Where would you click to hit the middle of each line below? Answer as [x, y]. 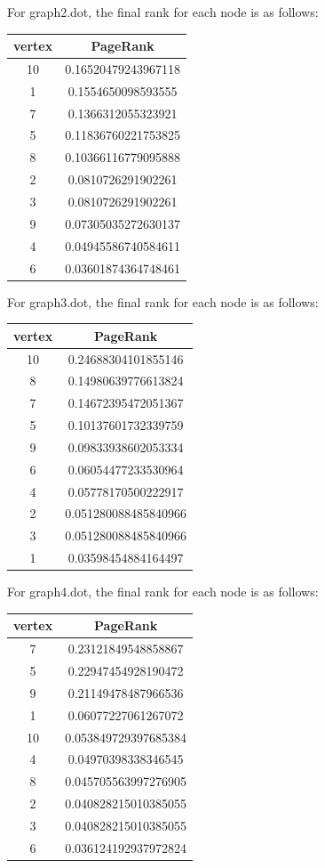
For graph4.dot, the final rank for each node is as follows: [163, 592]
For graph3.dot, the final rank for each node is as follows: [163, 301]
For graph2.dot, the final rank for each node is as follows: [163, 12]
